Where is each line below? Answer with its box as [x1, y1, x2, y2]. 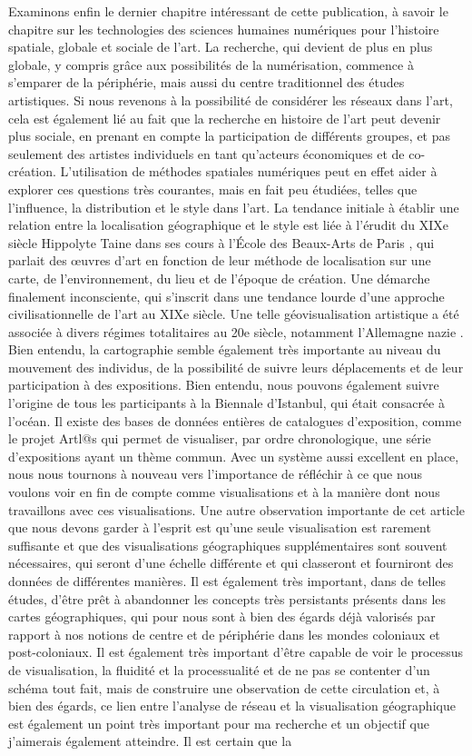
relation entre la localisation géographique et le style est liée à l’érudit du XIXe [8, 215, 448, 234]
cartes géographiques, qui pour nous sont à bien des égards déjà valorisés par [8, 607, 436, 626]
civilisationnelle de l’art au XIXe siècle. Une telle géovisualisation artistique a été [8, 304, 459, 323]
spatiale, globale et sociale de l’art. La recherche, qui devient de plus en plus [8, 37, 433, 56]
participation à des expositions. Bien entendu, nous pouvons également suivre [8, 375, 439, 394]
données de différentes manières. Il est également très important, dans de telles [8, 572, 447, 590]
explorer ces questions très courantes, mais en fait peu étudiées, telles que [8, 179, 418, 198]
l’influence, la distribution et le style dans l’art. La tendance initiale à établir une [8, 197, 459, 216]
